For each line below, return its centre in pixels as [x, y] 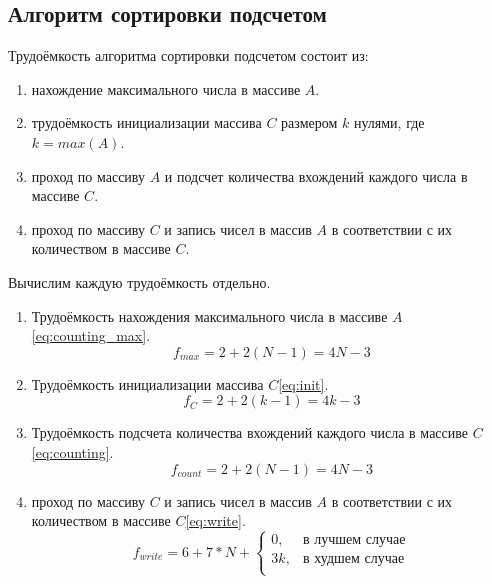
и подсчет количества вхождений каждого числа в [316, 175]
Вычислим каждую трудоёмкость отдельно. [139, 281]
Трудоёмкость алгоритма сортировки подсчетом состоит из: [188, 55]
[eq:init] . [303, 383]
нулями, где [389, 122]
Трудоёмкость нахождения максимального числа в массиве [209, 315]
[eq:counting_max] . [91, 335]
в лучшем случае [354, 539]
